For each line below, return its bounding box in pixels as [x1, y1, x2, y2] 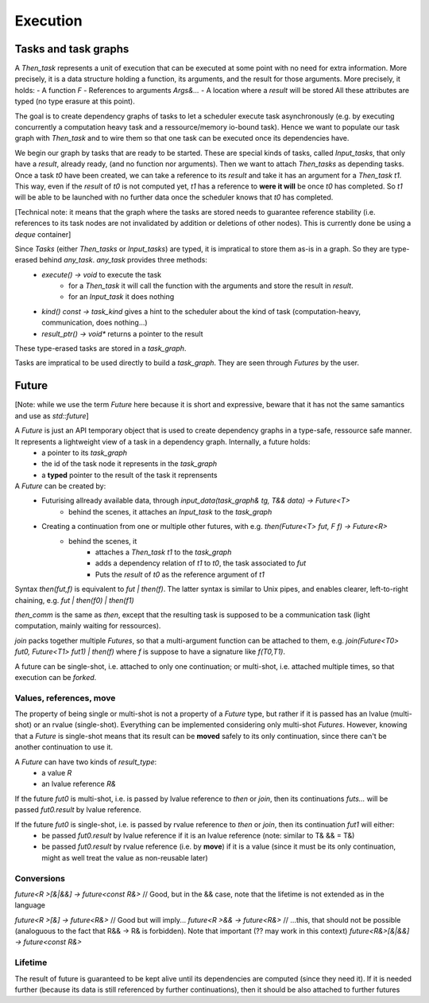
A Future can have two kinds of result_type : [14, 756, 157, 767]
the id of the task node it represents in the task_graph [41, 459, 218, 468]
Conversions [14, 873, 65, 884]
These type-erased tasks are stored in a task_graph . [14, 344, 187, 353]
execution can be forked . [14, 672, 97, 682]
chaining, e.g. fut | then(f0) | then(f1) [14, 595, 134, 605]
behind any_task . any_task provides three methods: [39, 255, 208, 265]
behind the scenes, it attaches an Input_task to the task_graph [68, 507, 272, 516]
